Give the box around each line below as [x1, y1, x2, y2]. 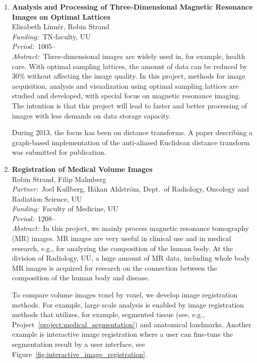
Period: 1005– [12, 41, 55, 51]
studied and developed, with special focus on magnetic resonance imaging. [12, 90, 241, 101]
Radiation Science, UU [12, 193, 82, 204]
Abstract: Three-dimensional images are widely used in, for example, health [12, 50, 245, 61]
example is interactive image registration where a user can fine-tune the [12, 329, 233, 339]
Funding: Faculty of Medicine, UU [12, 203, 118, 214]
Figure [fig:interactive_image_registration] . [12, 348, 147, 359]
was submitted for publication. [12, 147, 106, 157]
